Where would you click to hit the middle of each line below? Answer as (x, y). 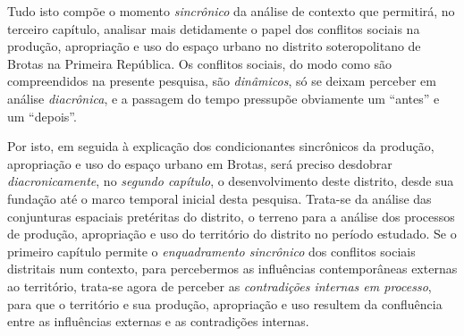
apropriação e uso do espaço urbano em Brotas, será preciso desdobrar (200, 163)
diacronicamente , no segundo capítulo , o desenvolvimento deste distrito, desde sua (231, 181)
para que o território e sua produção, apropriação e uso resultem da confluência (225, 303)
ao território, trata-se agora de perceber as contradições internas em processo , (219, 286)
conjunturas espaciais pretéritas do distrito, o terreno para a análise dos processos (231, 216)
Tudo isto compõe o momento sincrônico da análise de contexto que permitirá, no (231, 11)
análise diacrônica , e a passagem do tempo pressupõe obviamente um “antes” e (224, 98)
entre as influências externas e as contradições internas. (158, 321)
